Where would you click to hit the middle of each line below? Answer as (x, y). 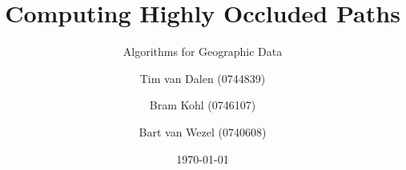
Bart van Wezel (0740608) (203, 131)
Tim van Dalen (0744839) (203, 78)
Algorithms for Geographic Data (203, 51)
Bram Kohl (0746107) (203, 105)
